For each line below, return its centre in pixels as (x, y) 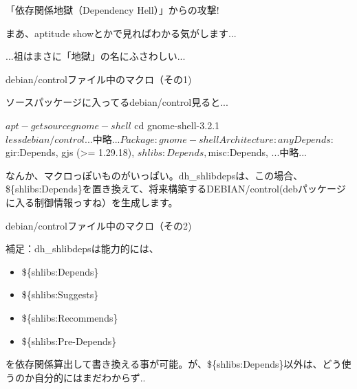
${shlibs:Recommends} (70, 317)
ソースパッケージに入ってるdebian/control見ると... (117, 102)
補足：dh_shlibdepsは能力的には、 (82, 248)
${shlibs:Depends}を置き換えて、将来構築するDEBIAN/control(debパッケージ (176, 189)
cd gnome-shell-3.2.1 (177, 125)
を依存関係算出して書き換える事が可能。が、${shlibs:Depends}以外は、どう (174, 364)
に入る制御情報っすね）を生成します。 (92, 202)
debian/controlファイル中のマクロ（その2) (99, 225)
